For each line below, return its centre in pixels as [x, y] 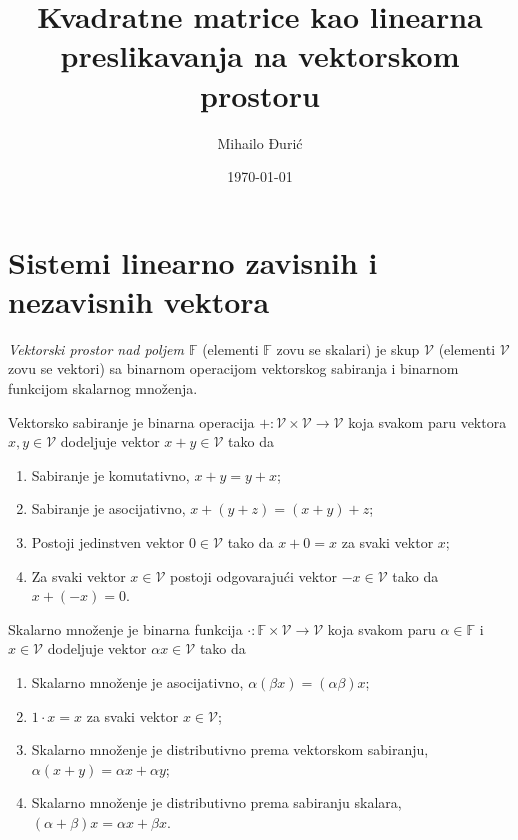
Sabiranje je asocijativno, [108, 508]
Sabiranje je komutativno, [110, 474]
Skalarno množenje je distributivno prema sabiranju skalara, [216, 802]
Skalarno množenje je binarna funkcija [125, 628]
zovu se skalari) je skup [348, 348]
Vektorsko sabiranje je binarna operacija [131, 421]
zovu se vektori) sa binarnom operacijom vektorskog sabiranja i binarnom [233, 368]
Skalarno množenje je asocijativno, [137, 681]
